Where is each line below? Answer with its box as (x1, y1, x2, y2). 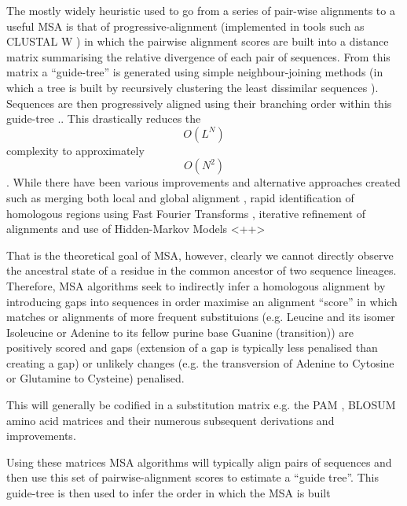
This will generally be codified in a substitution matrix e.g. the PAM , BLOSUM (6, 397, 396, 413)
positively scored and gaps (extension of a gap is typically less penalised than (6, 339, 378, 356)
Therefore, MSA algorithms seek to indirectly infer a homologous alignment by (6, 277, 386, 294)
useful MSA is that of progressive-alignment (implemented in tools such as (6, 17, 365, 34)
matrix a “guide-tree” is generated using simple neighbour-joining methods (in (6, 64, 383, 80)
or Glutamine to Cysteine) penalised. (6, 370, 185, 386)
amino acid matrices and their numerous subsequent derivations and (6, 412, 335, 428)
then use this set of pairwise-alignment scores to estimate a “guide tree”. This (6, 469, 379, 486)
